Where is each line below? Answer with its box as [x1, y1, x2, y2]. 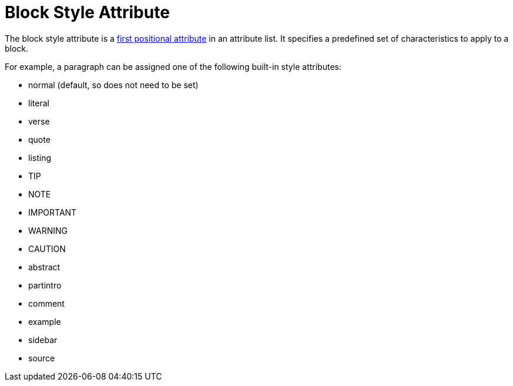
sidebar [28, 334, 58, 345]
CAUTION [28, 243, 66, 254]
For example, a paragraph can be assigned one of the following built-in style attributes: [5, 61, 341, 72]
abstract [28, 261, 61, 272]
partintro [28, 280, 62, 290]
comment [28, 298, 65, 308]
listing [28, 152, 51, 163]
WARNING [28, 225, 68, 236]
